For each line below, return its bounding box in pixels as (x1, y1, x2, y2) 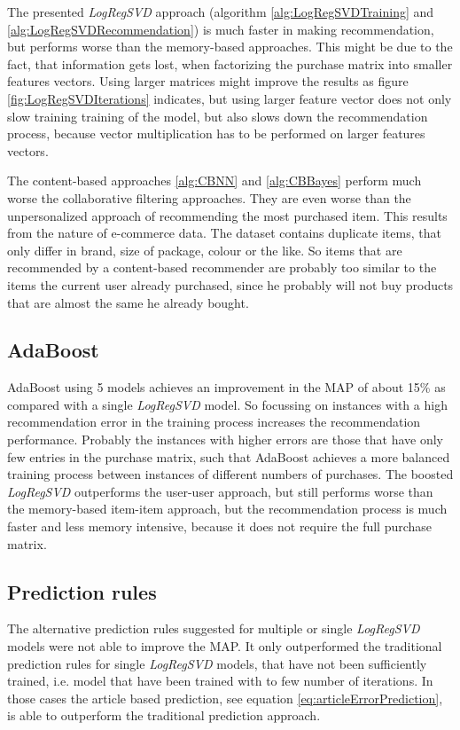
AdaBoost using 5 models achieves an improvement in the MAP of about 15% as (7, 378, 446, 396)
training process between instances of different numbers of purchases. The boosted (7, 465, 454, 483)
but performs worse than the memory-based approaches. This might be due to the (7, 37, 453, 56)
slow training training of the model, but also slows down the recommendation (7, 106, 428, 125)
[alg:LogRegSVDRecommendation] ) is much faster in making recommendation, (7, 20, 434, 38)
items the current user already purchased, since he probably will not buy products (7, 275, 454, 294)
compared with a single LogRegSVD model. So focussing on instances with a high (7, 395, 448, 413)
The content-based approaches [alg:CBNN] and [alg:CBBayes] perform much (7, 171, 422, 190)
